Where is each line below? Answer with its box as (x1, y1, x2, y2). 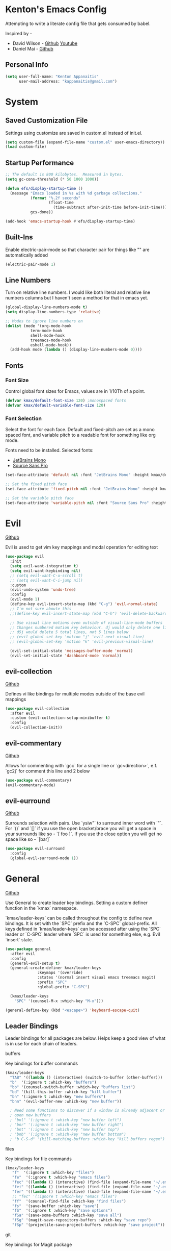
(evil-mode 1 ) (10, 597, 40, 602)
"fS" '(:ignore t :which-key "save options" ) (12, 1208, 113, 1213)
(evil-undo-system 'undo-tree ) (10, 587, 76, 592)
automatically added (5, 252, 48, 258)
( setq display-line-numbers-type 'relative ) (5, 310, 101, 315)
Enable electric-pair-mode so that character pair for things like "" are (5, 246, 150, 253)
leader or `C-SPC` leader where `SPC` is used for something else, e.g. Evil (5, 931, 160, 937)
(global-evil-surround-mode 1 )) (10, 856, 79, 861)
